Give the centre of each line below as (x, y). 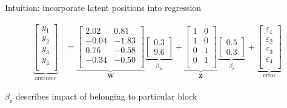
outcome (46, 78)
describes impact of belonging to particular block (106, 96)
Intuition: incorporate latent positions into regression (103, 7)
